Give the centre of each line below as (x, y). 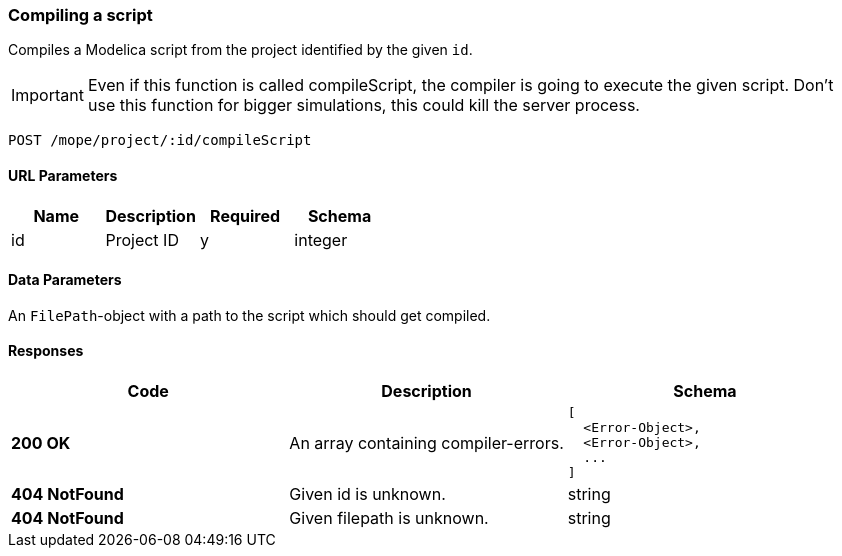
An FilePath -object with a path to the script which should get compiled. (249, 315)
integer (321, 239)
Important (47, 95)
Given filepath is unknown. (389, 518)
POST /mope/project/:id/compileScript (160, 140)
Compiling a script (80, 15)
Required (245, 215)
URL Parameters (63, 175)
